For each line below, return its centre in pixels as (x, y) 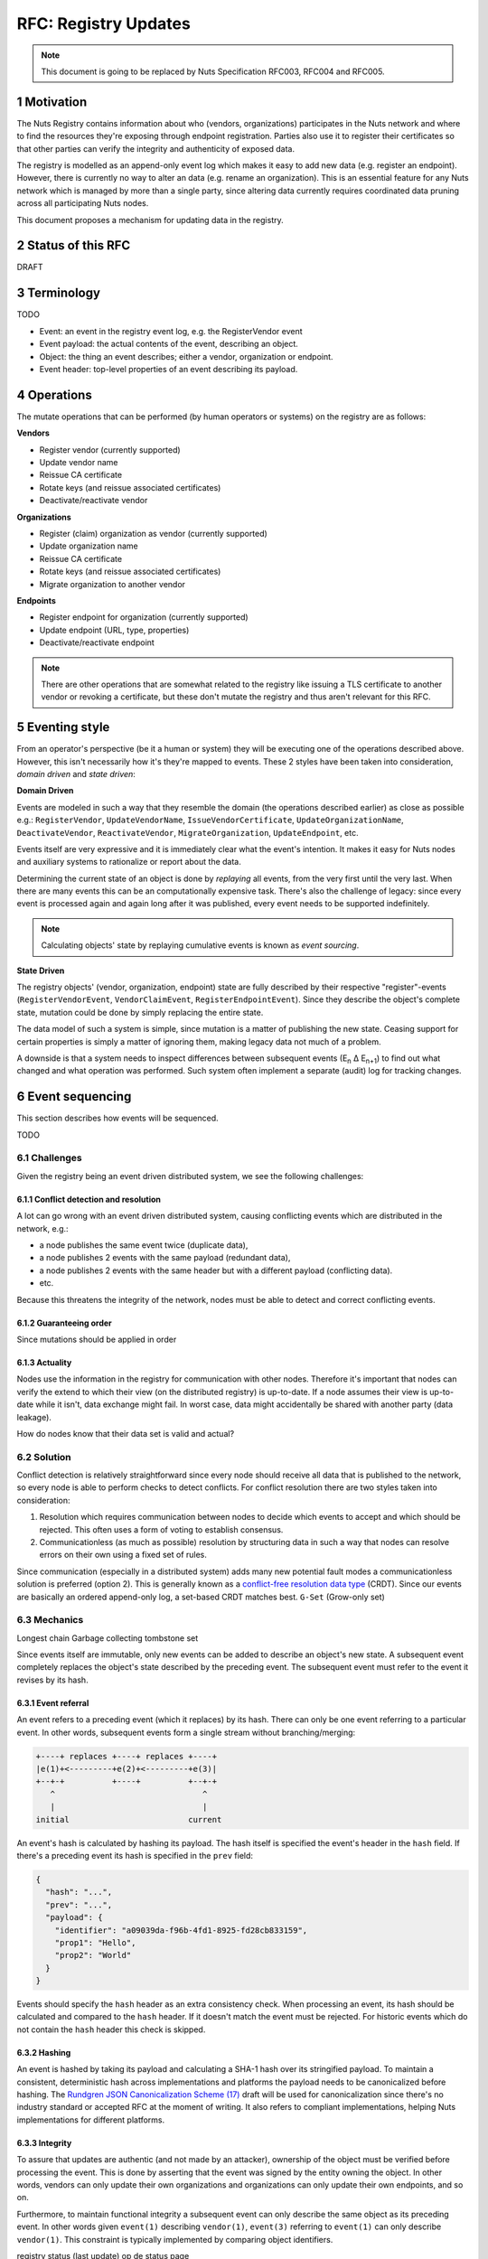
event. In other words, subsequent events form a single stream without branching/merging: (186, 1732)
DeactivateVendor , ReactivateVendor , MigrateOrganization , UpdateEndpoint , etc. (188, 832)
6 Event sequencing (74, 1097)
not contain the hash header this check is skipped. (111, 2029)
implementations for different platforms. (91, 2120)
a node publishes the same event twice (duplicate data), (144, 1245)
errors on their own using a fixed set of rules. (123, 1555)
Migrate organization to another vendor (112, 584)
